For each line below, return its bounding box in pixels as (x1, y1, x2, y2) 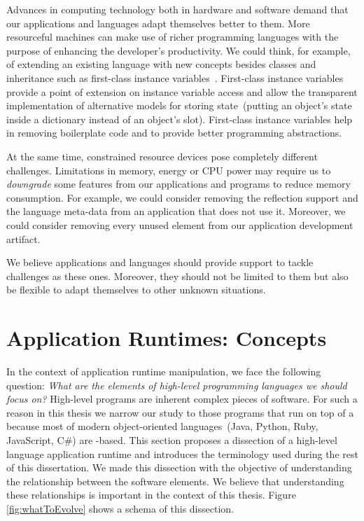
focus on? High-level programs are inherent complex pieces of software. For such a (6, 391, 358, 406)
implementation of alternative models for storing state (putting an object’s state (6, 98, 352, 113)
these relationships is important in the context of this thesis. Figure (6, 487, 296, 502)
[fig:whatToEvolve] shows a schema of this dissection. (6, 501, 234, 515)
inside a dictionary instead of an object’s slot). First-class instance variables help (6, 111, 353, 126)
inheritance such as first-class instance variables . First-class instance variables (6, 70, 344, 85)
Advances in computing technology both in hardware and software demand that (6, 2, 349, 16)
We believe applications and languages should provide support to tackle (6, 255, 314, 270)
